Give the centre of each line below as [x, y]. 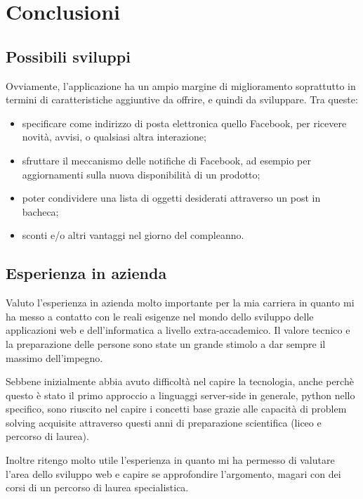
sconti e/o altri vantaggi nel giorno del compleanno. [133, 235]
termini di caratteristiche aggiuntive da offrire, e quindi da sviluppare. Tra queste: [182, 99]
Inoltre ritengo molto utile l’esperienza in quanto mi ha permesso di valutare [170, 460]
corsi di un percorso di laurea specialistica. [97, 487]
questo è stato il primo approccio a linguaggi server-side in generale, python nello [180, 395]
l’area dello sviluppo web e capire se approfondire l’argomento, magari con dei [173, 473]
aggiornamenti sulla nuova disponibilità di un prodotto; [141, 174]
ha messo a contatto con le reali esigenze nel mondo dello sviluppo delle [160, 316]
